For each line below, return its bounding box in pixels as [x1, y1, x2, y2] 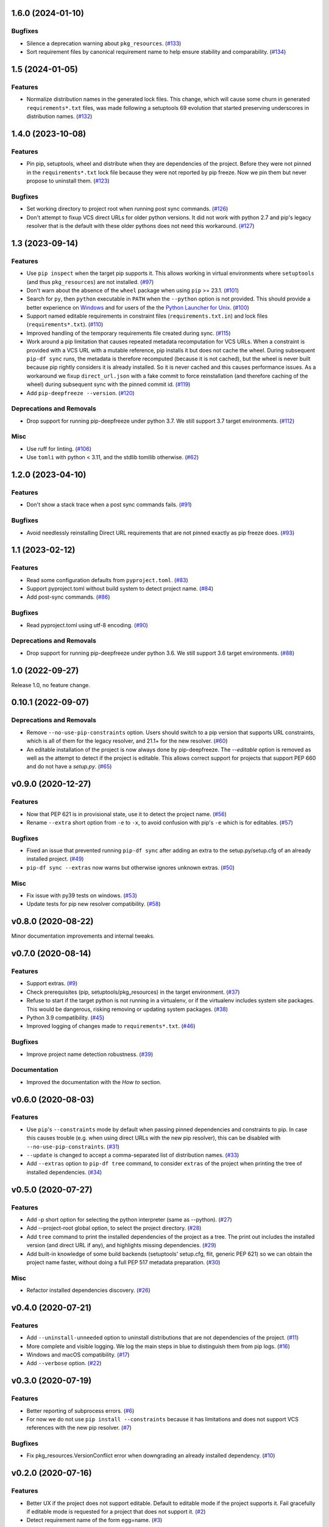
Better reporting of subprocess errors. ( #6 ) [26, 1407, 135, 1414]
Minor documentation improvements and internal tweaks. [11, 932, 155, 940]
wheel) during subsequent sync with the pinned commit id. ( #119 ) [26, 381, 191, 388]
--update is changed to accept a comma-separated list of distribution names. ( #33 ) [26, 1151, 239, 1159]
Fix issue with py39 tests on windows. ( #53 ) [26, 892, 137, 899]
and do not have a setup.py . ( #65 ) [26, 763, 112, 770]
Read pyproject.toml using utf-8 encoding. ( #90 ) [26, 621, 149, 629]
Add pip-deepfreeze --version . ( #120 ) [26, 389, 135, 396]
